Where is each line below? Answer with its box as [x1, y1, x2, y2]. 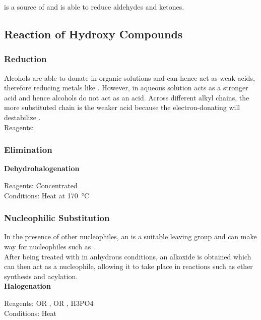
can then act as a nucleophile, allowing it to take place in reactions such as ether [4, 261, 253, 272]
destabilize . [4, 112, 41, 122]
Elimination [4, 143, 52, 156]
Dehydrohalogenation [4, 163, 80, 174]
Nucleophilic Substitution [4, 211, 110, 224]
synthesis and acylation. [4, 271, 78, 281]
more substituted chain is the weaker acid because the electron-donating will [4, 102, 240, 113]
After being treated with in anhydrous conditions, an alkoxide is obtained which [4, 251, 251, 261]
